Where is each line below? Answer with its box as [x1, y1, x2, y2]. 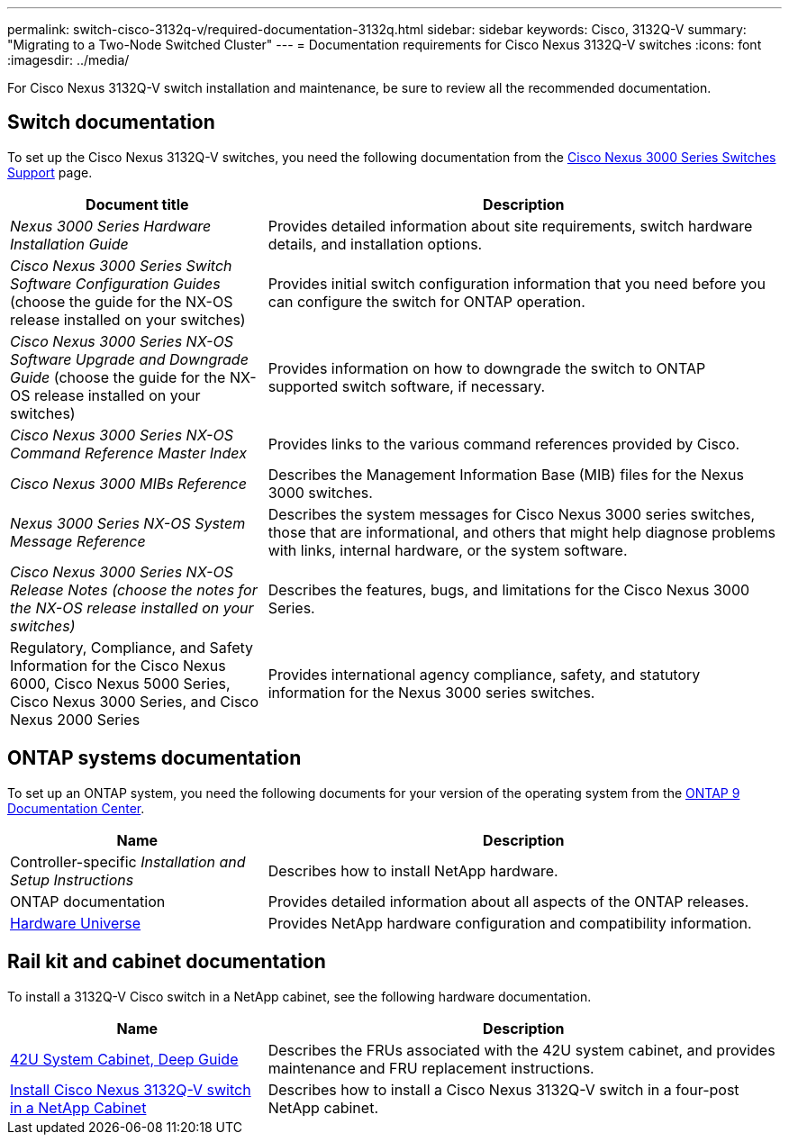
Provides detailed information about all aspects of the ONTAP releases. [268, 892, 749, 911]
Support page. [7, 164, 93, 180]
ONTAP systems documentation [7, 747, 302, 770]
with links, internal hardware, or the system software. [268, 540, 628, 559]
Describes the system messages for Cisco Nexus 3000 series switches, [268, 504, 756, 523]
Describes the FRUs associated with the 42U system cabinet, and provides [268, 1040, 775, 1059]
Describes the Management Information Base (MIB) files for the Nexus [268, 465, 744, 484]
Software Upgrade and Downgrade [10, 349, 249, 368]
